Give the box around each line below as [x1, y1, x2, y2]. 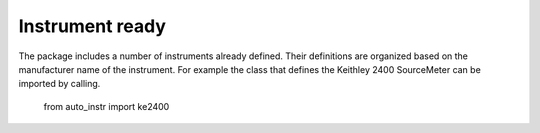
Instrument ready [18, 15, 167, 37]
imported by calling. [18, 78, 101, 90]
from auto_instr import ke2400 [43, 100, 170, 112]
